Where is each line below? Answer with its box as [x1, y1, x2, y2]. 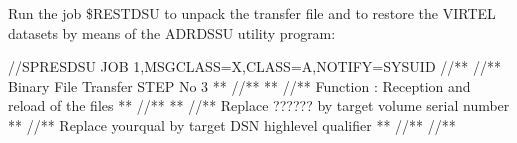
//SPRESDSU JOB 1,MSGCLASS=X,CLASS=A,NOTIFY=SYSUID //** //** [8, 56, 501, 77]
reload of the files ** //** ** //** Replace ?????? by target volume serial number [8, 95, 510, 116]
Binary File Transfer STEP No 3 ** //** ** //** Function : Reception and [8, 75, 471, 96]
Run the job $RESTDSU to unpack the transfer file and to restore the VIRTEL [8, 3, 496, 23]
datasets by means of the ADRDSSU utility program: [8, 22, 336, 43]
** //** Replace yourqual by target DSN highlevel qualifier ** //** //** [8, 114, 456, 135]
